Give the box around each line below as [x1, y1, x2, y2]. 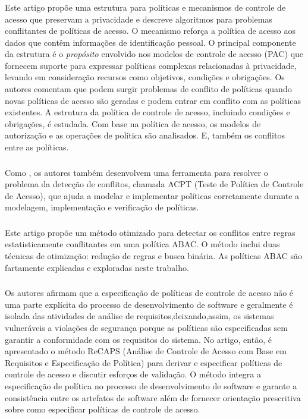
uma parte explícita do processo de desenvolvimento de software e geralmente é [5, 298, 293, 310]
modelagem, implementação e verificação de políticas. [5, 201, 199, 213]
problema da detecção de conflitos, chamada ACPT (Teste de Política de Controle [5, 178, 304, 190]
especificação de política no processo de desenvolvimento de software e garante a [5, 379, 297, 392]
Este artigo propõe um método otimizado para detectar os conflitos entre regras [5, 226, 296, 238]
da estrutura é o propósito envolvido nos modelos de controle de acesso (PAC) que [5, 48, 304, 60]
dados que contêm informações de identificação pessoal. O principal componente [5, 36, 296, 48]
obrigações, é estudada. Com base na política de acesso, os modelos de [5, 117, 261, 130]
